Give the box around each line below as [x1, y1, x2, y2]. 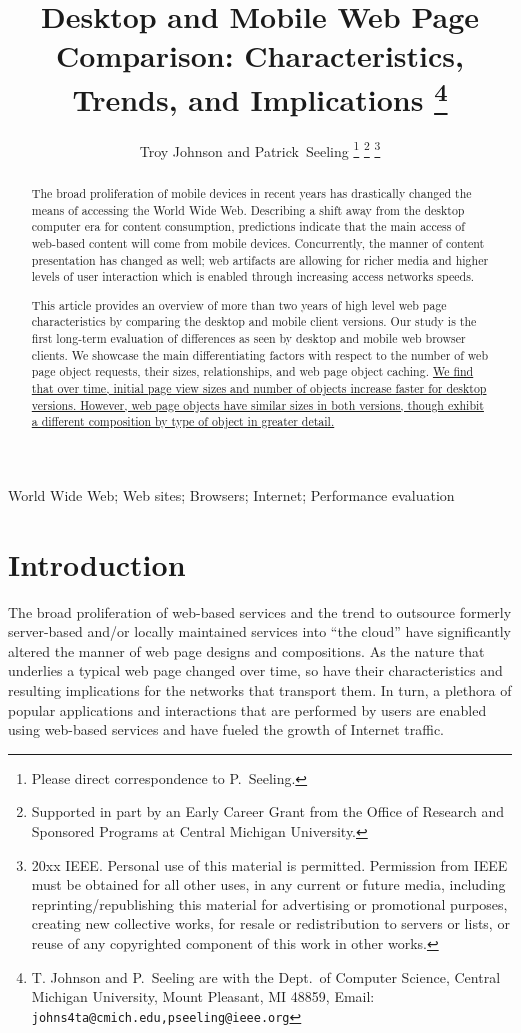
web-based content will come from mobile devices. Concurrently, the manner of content [31, 234, 485, 251]
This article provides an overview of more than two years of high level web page [31, 296, 447, 313]
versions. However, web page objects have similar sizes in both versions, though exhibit [31, 396, 484, 413]
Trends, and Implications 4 [72, 74, 448, 119]
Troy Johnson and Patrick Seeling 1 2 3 [139, 137, 381, 161]
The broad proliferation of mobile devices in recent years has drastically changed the [31, 184, 472, 201]
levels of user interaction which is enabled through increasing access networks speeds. [31, 268, 475, 285]
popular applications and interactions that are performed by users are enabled [8, 699, 487, 720]
